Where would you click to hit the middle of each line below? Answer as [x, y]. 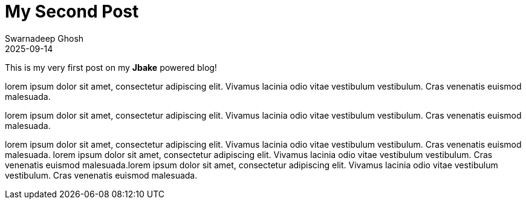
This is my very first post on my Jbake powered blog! [111, 67]
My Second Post [72, 12]
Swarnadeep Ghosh [44, 38]
